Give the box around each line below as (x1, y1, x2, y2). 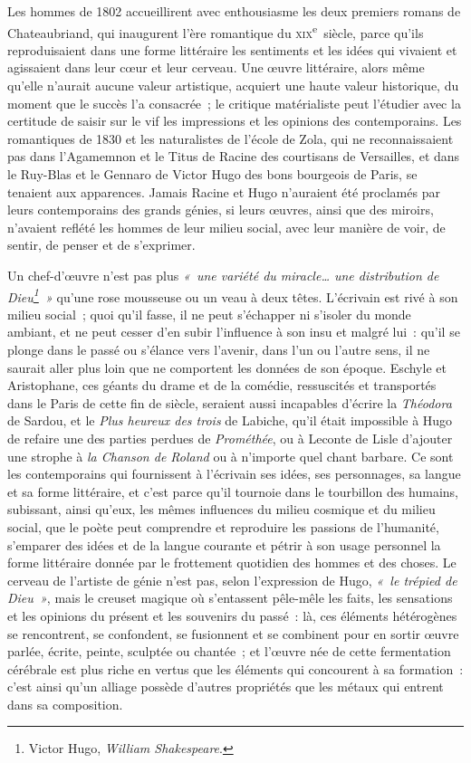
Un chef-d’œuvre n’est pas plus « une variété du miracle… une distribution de (7, 265, 439, 284)
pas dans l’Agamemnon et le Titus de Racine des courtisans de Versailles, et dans (7, 147, 460, 166)
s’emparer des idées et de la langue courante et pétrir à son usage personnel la (7, 535, 441, 554)
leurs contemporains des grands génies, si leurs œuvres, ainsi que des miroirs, (7, 200, 434, 219)
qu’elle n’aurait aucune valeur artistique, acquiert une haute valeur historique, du (7, 76, 459, 95)
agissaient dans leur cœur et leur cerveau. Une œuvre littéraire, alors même (7, 58, 425, 77)
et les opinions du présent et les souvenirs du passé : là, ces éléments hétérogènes (7, 606, 457, 625)
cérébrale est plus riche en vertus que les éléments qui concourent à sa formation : (7, 659, 464, 678)
